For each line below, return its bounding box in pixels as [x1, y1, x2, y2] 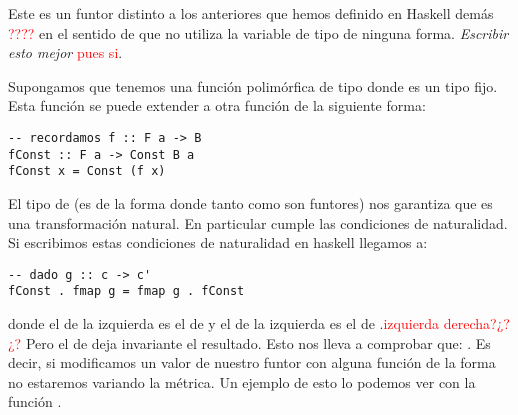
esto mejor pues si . [8, 42, 123, 63]
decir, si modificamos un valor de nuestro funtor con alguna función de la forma [8, 352, 496, 373]
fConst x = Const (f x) [8, 164, 166, 179]
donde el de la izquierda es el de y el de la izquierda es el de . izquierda [8, 313, 440, 334]
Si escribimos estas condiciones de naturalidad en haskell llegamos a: [8, 232, 428, 253]
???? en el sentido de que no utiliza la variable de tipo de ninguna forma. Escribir [8, 22, 509, 43]
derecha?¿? [443, 313, 510, 334]
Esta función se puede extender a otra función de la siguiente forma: [8, 95, 426, 116]
